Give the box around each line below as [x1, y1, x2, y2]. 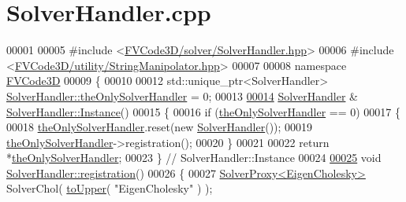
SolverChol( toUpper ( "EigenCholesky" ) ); [6, 180, 213, 196]
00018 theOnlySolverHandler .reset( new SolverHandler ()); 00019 [6, 119, 313, 135]
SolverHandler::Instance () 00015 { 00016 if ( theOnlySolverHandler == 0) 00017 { [6, 103, 401, 119]
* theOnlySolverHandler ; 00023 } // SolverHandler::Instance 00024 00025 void [6, 149, 382, 166]
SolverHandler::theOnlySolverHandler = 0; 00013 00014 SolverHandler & [6, 87, 358, 104]
